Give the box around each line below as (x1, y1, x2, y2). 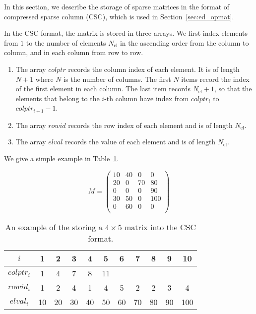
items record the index (181, 73, 250, 84)
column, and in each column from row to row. (4, 47, 143, 58)
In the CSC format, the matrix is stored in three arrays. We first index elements (4, 28, 248, 38)
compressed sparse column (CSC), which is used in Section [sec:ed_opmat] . (4, 11, 234, 21)
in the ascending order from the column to (120, 37, 249, 48)
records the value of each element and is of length (64, 136, 216, 147)
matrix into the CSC (124, 221, 196, 233)
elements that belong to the (15, 93, 100, 103)
